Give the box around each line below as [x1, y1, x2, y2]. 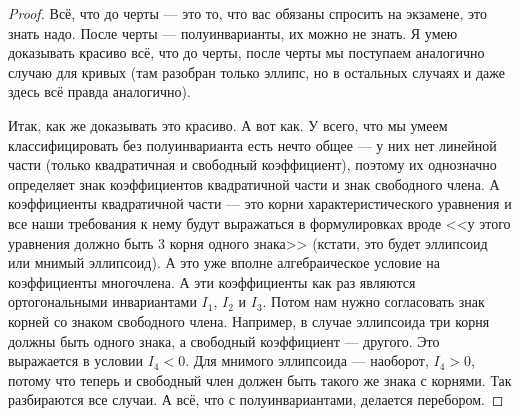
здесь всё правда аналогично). [8, 81, 191, 102]
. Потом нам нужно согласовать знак [262, 291, 485, 312]
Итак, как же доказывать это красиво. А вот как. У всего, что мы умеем [8, 114, 448, 135]
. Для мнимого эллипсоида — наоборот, [185, 350, 429, 371]
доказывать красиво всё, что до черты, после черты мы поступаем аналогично [8, 42, 485, 63]
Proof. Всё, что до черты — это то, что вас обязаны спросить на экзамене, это [8, 3, 487, 23]
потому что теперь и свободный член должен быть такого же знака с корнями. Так [8, 369, 512, 390]
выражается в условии [8, 350, 144, 371]
